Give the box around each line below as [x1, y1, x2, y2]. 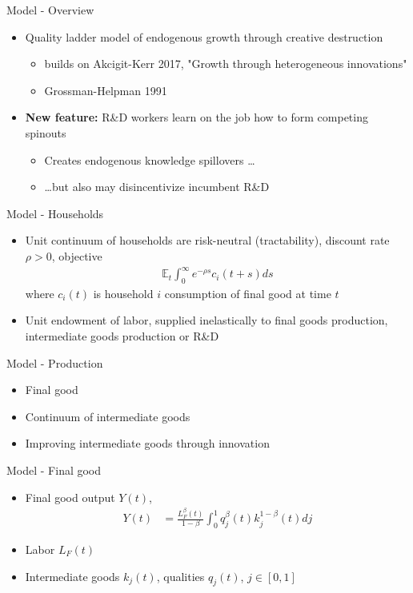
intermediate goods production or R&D [25, 328, 219, 344]
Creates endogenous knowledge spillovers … [44, 151, 255, 168]
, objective [51, 247, 102, 264]
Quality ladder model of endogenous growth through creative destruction [25, 28, 383, 45]
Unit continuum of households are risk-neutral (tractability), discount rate [25, 232, 390, 249]
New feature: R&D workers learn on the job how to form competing [25, 109, 368, 125]
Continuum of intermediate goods [25, 408, 190, 424]
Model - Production [6, 354, 103, 371]
